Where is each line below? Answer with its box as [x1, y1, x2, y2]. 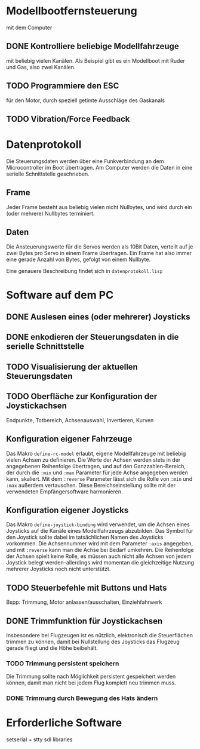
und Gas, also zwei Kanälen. [6, 63, 76, 70]
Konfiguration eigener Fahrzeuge [6, 434, 133, 444]
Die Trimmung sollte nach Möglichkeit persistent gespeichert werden [6, 673, 176, 680]
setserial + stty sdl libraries [6, 736, 73, 743]
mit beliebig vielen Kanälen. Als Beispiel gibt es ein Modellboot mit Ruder [6, 57, 185, 64]
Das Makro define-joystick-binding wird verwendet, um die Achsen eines [6, 521, 190, 528]
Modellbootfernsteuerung [6, 4, 137, 18]
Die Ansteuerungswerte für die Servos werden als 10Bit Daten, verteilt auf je [6, 243, 193, 250]
